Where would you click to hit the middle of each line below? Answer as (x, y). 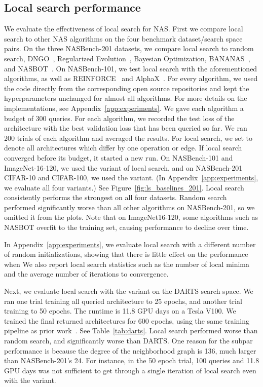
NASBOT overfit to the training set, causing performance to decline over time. (126, 227)
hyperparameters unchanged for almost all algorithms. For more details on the (126, 98)
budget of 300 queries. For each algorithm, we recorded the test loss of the (119, 118)
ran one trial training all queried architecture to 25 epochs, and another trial (123, 301)
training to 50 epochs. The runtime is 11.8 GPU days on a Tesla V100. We (120, 311)
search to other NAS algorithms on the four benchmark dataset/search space (123, 38)
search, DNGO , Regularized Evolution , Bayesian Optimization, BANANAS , (127, 58)
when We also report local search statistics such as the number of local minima (127, 264)
